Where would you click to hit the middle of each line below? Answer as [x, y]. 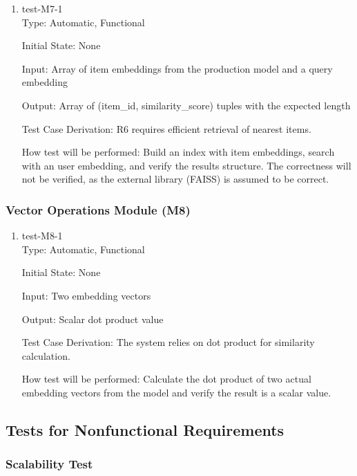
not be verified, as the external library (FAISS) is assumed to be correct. [175, 179]
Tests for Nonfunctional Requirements [145, 429]
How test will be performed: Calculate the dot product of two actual [166, 379]
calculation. [46, 355]
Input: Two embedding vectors [86, 295]
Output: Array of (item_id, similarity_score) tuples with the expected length [186, 105]
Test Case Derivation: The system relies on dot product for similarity [168, 342]
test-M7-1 [42, 8]
